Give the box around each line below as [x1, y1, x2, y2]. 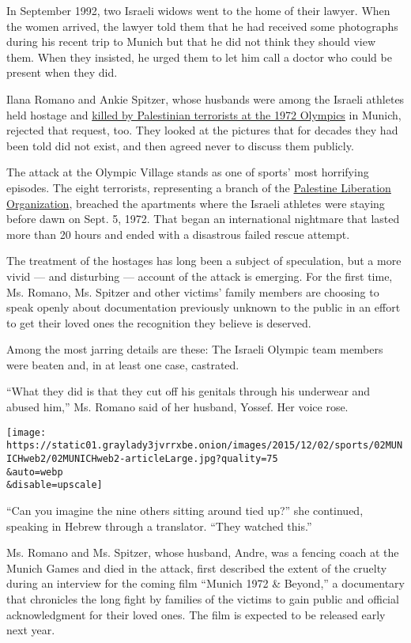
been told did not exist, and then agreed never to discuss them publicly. [6, 137, 354, 153]
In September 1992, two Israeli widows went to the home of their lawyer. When [6, 2, 390, 18]
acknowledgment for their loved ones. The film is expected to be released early [6, 606, 386, 622]
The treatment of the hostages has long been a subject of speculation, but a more [6, 252, 402, 269]
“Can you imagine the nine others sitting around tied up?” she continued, [6, 501, 364, 518]
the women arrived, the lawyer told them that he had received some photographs [6, 17, 398, 34]
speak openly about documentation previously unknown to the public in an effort [6, 299, 401, 316]
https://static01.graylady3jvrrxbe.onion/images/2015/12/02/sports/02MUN [6, 440, 403, 452]
